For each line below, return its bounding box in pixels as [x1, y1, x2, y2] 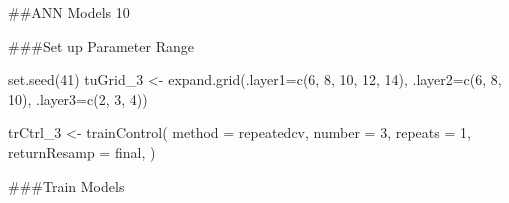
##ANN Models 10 [8, 2, 130, 22]
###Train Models [8, 175, 125, 196]
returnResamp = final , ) [8, 141, 156, 162]
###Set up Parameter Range [8, 35, 194, 56]
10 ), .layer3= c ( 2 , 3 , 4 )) [8, 88, 148, 109]
